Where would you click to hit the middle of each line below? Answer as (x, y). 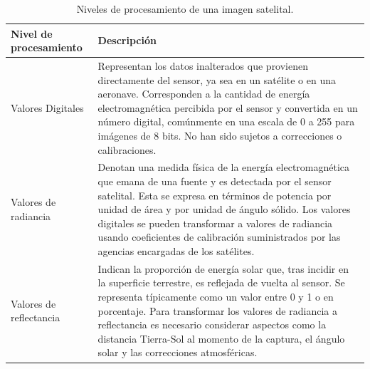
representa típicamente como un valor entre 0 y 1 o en (216, 297)
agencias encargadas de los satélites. (176, 251)
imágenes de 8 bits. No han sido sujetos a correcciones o (220, 135)
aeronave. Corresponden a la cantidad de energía (204, 94)
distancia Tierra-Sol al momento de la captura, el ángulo (221, 338)
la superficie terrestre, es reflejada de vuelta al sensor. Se (221, 282)
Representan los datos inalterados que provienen (203, 66)
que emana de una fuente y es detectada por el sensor (215, 181)
